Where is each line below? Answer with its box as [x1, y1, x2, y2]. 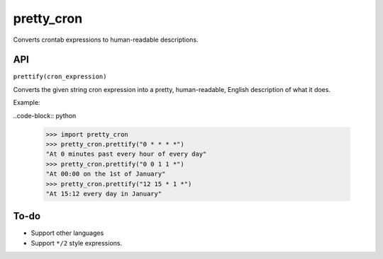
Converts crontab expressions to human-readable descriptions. [13, 35, 199, 44]
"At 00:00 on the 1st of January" [45, 170, 166, 178]
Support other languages [30, 229, 104, 237]
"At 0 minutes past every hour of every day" [45, 150, 207, 159]
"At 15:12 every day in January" [45, 190, 162, 197]
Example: [13, 98, 40, 107]
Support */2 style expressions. [30, 238, 123, 247]
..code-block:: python [13, 111, 77, 120]
